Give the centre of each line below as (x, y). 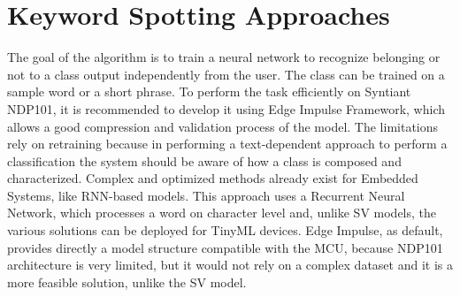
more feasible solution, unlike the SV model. (127, 282)
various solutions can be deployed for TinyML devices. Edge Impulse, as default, (225, 230)
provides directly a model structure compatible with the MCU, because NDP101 (225, 247)
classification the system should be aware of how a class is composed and (204, 160)
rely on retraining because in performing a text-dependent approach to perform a (227, 144)
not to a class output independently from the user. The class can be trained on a (226, 74)
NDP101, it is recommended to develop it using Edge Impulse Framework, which (226, 108)
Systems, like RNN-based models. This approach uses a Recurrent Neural (206, 195)
